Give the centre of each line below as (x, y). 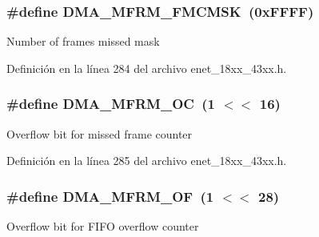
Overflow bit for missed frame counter (100, 133)
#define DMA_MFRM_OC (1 (111, 104)
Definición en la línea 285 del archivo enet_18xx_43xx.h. (147, 161)
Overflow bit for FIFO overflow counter (103, 226)
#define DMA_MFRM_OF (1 (110, 196)
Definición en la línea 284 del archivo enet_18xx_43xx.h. (147, 68)
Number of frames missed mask (83, 41)
